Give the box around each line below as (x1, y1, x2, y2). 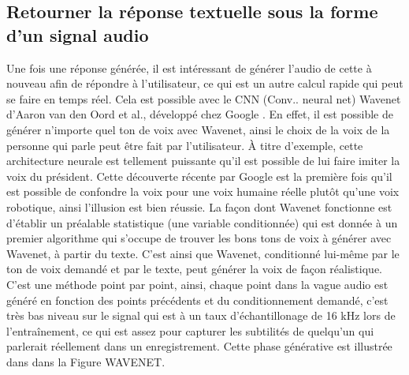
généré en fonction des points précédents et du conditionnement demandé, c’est (6, 291, 389, 308)
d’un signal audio (6, 22, 149, 47)
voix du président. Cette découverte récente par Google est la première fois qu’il (6, 167, 392, 184)
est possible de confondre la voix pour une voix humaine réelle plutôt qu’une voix (6, 183, 400, 200)
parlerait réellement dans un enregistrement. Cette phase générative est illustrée (6, 338, 392, 354)
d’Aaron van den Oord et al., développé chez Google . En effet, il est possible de (6, 106, 393, 122)
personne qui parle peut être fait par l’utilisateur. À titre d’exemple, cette (6, 137, 363, 153)
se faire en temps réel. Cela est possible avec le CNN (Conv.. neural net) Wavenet (6, 90, 401, 107)
